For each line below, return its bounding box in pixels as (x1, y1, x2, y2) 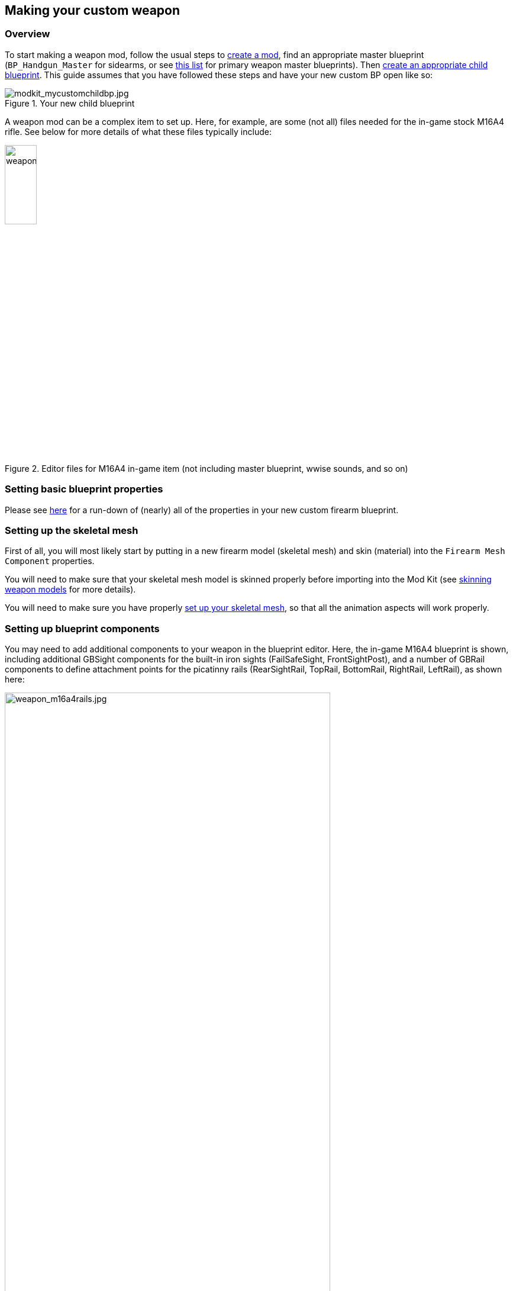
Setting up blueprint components (5, 622, 160, 635)
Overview (5, 28, 50, 40)
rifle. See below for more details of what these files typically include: (5, 126, 272, 137)
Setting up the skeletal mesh (5, 524, 138, 536)
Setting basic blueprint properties (5, 483, 163, 495)
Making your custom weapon (5, 3, 180, 18)
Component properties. (5, 556, 95, 566)
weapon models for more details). (5, 584, 136, 595)
